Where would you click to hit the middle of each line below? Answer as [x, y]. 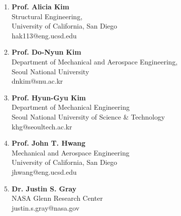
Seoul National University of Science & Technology [88, 116]
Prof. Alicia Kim [40, 6]
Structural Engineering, [47, 16]
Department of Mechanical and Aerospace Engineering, [94, 61]
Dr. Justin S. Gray [44, 188]
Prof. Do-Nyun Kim [46, 52]
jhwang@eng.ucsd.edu [44, 171]
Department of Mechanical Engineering [71, 107]
